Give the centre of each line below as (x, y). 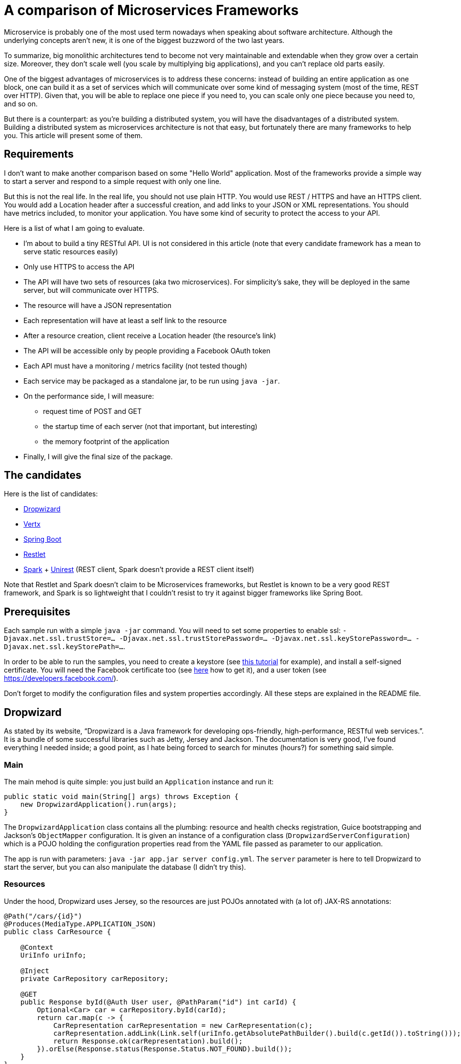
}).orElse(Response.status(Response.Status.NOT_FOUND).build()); (165, 1049)
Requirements (39, 154)
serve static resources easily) (71, 251)
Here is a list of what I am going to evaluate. (74, 228)
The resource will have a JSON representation (97, 305)
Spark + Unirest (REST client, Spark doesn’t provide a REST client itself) (139, 570)
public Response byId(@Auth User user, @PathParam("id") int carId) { (158, 1002)
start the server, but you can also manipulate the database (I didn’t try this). (125, 867)
